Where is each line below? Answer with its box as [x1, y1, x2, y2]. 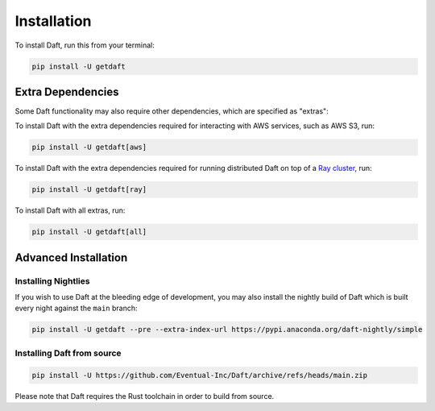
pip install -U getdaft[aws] [31, 143, 147, 152]
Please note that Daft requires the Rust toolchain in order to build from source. [14, 391, 275, 401]
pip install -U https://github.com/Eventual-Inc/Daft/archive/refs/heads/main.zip [31, 371, 368, 380]
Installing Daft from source [14, 347, 122, 359]
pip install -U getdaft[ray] [31, 185, 147, 194]
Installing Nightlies [14, 275, 90, 286]
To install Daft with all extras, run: [14, 205, 126, 215]
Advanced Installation [14, 251, 128, 264]
